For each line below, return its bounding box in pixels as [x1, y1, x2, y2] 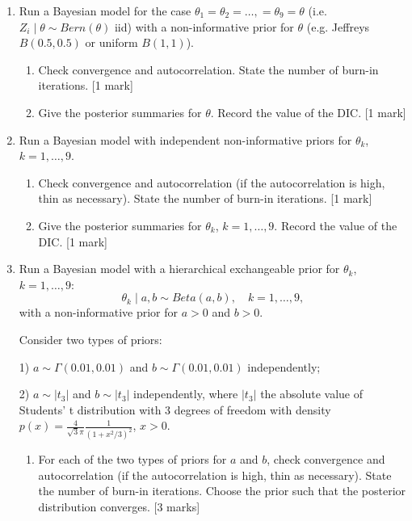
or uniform [85, 34, 138, 51]
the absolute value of [260, 385, 364, 402]
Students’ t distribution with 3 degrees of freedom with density [19, 401, 331, 418]
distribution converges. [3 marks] [38, 498, 200, 515]
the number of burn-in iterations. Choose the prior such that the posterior [38, 482, 406, 499]
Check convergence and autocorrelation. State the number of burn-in [38, 61, 379, 78]
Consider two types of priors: [19, 330, 162, 347]
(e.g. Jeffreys [306, 18, 370, 35]
